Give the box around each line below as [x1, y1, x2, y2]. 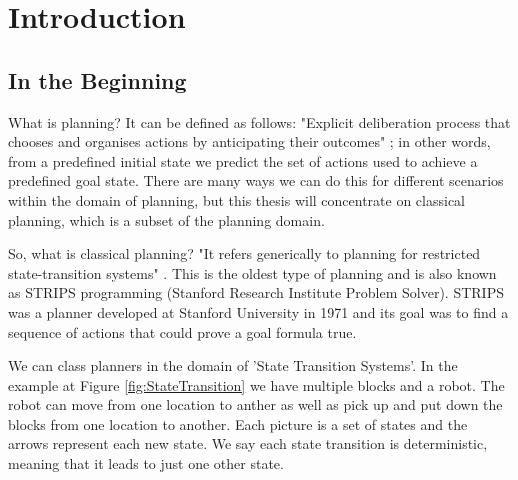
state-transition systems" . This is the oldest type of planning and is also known [8, 262, 497, 283]
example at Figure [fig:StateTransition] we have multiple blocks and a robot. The [8, 374, 505, 395]
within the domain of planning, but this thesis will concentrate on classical [8, 189, 466, 210]
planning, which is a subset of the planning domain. [8, 209, 325, 230]
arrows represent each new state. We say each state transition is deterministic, [8, 433, 488, 454]
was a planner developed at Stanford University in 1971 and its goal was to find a [8, 301, 509, 322]
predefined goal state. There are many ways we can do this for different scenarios [8, 170, 504, 191]
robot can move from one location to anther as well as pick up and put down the [8, 394, 503, 415]
